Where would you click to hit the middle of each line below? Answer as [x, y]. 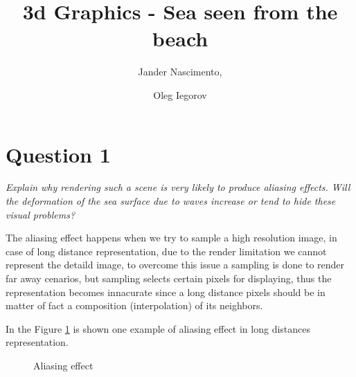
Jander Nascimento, [180, 72]
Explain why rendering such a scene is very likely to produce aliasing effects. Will [178, 187]
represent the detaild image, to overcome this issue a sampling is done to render [175, 265]
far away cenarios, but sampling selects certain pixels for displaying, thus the [169, 278]
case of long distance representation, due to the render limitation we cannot [166, 251]
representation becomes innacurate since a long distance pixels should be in [166, 292]
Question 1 [58, 154]
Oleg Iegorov [180, 94]
